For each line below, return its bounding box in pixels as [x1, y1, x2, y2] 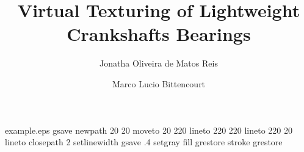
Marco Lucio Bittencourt [112, 77, 206, 90]
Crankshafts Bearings [67, 21, 251, 46]
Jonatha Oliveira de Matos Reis [100, 57, 218, 70]
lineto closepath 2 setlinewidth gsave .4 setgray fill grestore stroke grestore [5, 136, 283, 148]
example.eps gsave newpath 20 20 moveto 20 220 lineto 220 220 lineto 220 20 [5, 123, 293, 136]
